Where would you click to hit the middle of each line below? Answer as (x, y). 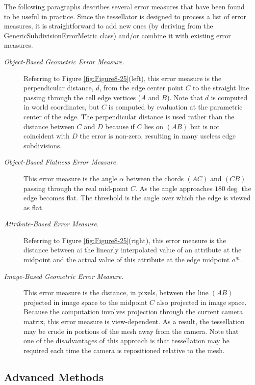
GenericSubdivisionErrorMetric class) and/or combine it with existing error (117, 35)
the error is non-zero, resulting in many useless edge (158, 136)
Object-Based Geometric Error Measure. (64, 61)
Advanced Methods (54, 376)
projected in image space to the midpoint (86, 302)
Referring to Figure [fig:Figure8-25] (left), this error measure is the (123, 78)
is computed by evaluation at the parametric (176, 107)
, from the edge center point (141, 88)
